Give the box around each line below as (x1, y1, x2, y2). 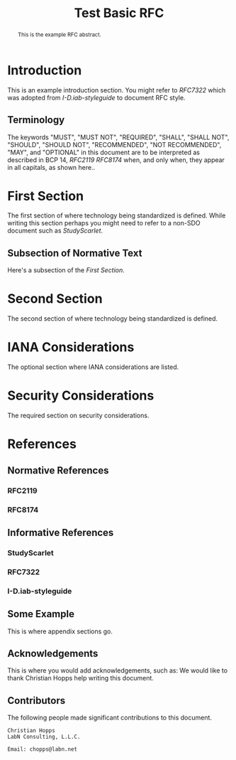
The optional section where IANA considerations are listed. (7, 363, 179, 371)
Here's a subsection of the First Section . (7, 266, 125, 274)
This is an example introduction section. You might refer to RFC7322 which (7, 85, 226, 94)
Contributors (7, 695, 66, 707)
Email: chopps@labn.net (7, 746, 78, 753)
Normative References (7, 464, 109, 476)
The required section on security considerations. (7, 411, 150, 420)
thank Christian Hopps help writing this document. (7, 674, 154, 683)
